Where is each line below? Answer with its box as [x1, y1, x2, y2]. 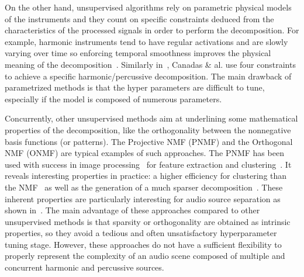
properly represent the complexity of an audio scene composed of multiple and [5, 250, 285, 262]
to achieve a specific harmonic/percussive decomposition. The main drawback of [5, 70, 292, 82]
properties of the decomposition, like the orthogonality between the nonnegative [5, 123, 291, 136]
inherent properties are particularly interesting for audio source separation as [5, 192, 281, 205]
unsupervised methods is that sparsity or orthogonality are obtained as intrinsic [5, 215, 291, 227]
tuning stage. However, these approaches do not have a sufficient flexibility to [5, 238, 282, 250]
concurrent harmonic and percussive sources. [5, 261, 164, 273]
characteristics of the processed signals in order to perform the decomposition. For [5, 24, 299, 36]
